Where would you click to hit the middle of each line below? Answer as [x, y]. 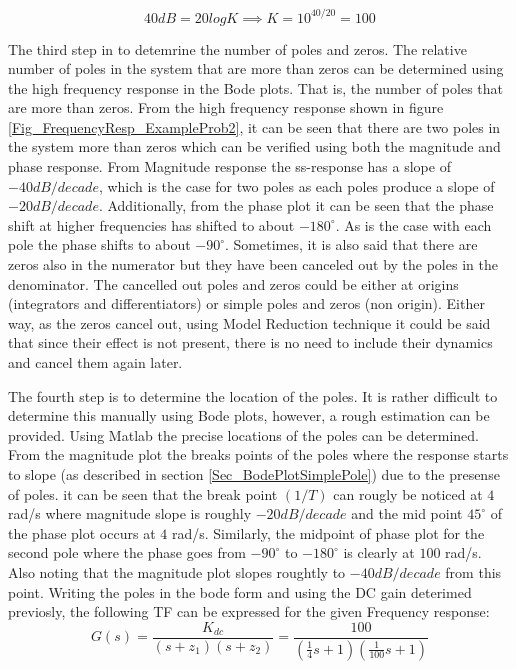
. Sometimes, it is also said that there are [351, 244]
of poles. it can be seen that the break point [143, 493]
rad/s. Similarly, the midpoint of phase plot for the [328, 532]
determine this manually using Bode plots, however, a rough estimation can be [249, 415]
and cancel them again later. [95, 362]
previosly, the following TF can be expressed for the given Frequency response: [249, 611]
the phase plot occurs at [82, 532]
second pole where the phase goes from [127, 552]
